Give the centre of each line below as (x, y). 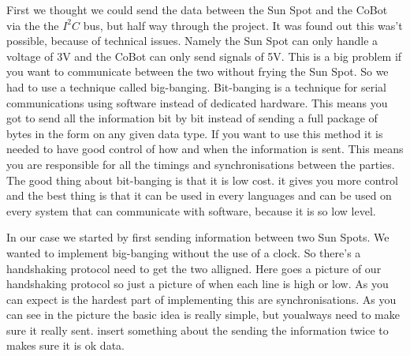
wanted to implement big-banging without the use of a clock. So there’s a (184, 252)
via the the (33, 25)
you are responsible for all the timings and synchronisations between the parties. (201, 164)
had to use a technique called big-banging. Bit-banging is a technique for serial (196, 86)
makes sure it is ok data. (65, 345)
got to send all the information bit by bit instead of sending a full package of (192, 118)
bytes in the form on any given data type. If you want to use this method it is (195, 133)
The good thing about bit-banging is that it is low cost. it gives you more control (202, 180)
